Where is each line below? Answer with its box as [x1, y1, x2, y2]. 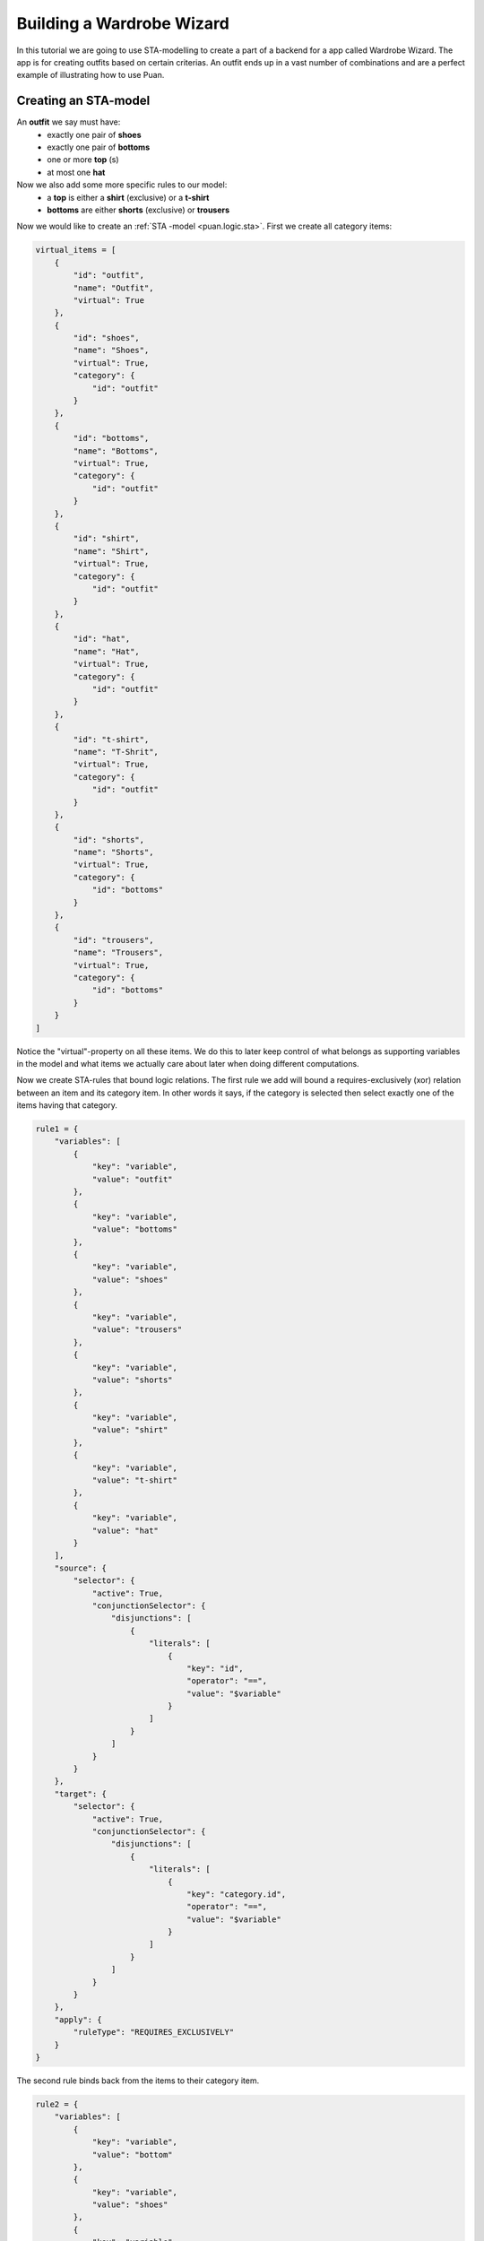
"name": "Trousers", [73, 947, 164, 958]
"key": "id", [186, 1663, 244, 1674]
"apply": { [54, 2014, 102, 2025]
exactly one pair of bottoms [47, 142, 151, 152]
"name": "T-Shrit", [73, 747, 159, 757]
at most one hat [47, 167, 106, 177]
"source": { [54, 1562, 108, 1573]
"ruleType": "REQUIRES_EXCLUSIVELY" [73, 2027, 235, 2038]
